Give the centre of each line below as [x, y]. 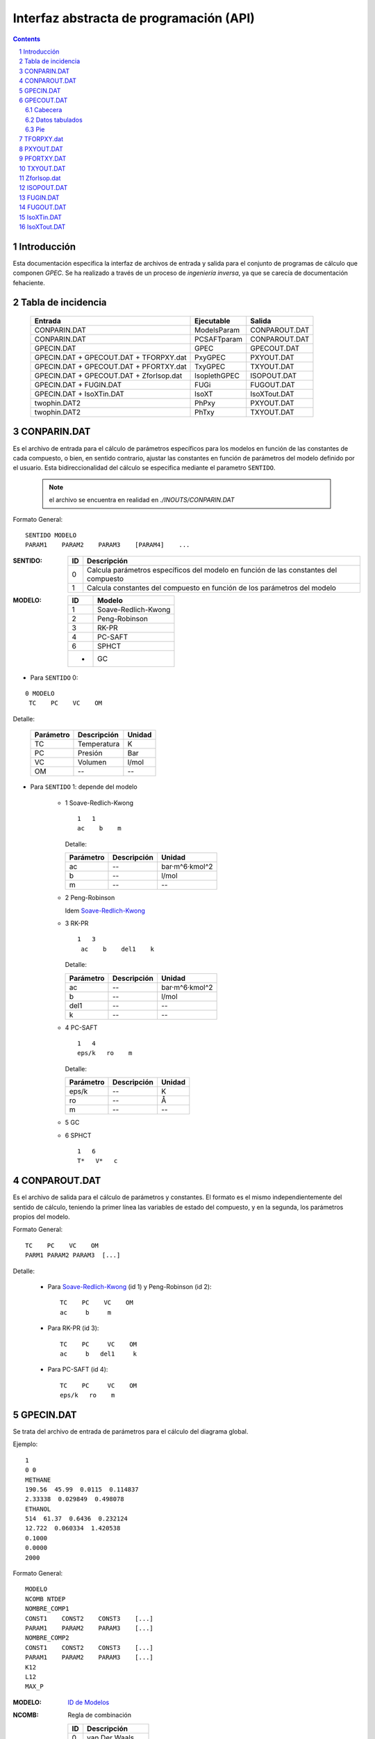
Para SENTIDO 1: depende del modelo [84, 787]
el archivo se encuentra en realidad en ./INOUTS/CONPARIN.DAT [142, 500]
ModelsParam [217, 330]
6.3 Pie [35, 129]
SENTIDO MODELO [51, 535]
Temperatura [99, 744]
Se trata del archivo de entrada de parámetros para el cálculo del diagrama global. [131, 1431]
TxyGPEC [210, 367]
